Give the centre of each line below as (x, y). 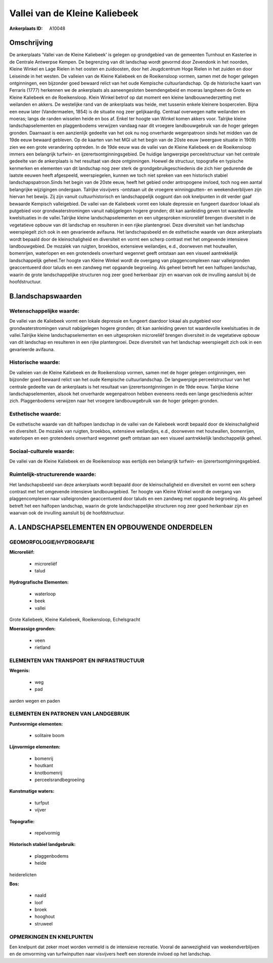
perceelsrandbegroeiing (60, 780)
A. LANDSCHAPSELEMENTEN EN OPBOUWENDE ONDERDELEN (111, 527)
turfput (42, 802)
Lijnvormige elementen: (35, 747)
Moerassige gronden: (32, 629)
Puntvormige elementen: (36, 724)
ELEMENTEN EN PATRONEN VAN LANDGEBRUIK (70, 714)
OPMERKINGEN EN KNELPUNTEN (51, 937)
